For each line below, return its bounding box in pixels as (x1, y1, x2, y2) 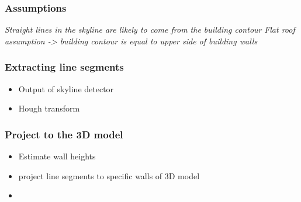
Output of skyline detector (18, 82, 114, 95)
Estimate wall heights (18, 150, 96, 162)
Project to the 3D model (5, 127, 123, 141)
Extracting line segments (5, 60, 124, 74)
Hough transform (18, 102, 80, 114)
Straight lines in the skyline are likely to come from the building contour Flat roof (5, 23, 295, 36)
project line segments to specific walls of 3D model (18, 169, 200, 182)
